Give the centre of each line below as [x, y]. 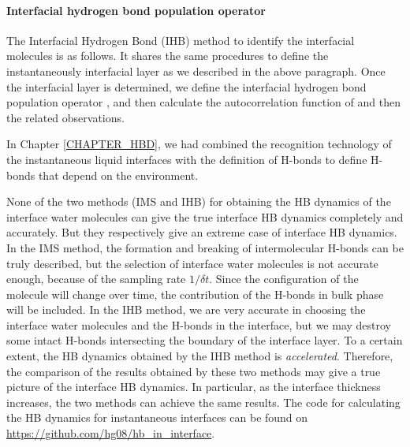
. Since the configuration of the [284, 279]
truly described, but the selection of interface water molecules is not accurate [192, 263]
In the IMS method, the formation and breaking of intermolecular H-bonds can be [205, 247]
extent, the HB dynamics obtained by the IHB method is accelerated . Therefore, [200, 356]
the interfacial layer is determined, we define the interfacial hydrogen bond [186, 86]
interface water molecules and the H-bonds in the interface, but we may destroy [199, 324]
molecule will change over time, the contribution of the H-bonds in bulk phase [195, 294]
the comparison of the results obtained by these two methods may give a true [194, 371]
